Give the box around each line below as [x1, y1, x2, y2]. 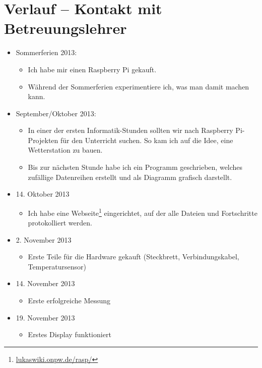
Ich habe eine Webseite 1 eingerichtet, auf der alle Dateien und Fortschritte [28, 206, 257, 218]
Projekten [28, 134, 58, 145]
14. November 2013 [16, 278, 75, 289]
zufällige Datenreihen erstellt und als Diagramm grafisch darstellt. [28, 171, 232, 182]
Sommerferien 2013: [16, 47, 77, 58]
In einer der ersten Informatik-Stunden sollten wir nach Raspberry [28, 125, 233, 135]
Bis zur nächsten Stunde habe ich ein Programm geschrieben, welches [28, 162, 243, 172]
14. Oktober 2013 [16, 189, 70, 199]
